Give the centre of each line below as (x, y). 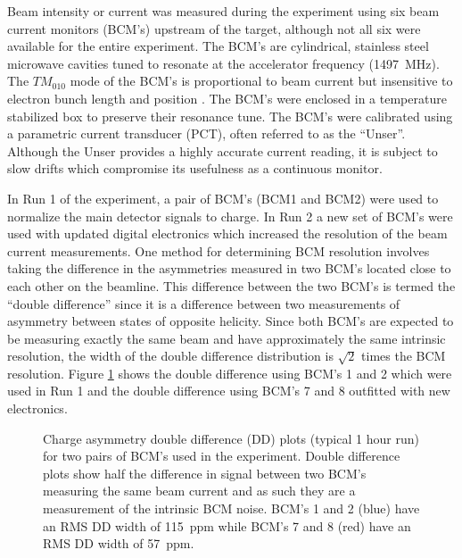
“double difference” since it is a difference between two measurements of (204, 303)
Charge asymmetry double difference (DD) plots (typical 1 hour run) (231, 438)
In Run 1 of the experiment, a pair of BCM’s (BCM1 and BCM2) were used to (223, 198)
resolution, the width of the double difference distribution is (170, 356)
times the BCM (404, 356)
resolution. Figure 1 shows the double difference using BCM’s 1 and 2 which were (230, 373)
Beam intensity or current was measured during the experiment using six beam (223, 11)
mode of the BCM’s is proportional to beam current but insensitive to (261, 81)
